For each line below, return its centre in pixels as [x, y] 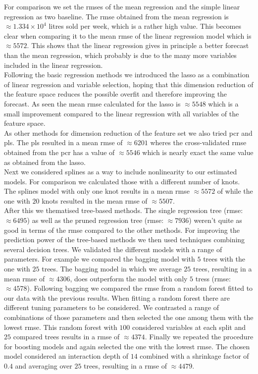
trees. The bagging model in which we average [112, 269]
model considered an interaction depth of [66, 356]
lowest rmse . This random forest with [61, 327]
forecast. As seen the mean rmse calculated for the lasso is [92, 103]
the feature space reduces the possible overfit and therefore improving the [116, 94]
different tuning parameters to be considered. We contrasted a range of [112, 307]
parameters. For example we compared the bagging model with [100, 259]
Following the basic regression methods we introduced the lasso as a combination [127, 75]
